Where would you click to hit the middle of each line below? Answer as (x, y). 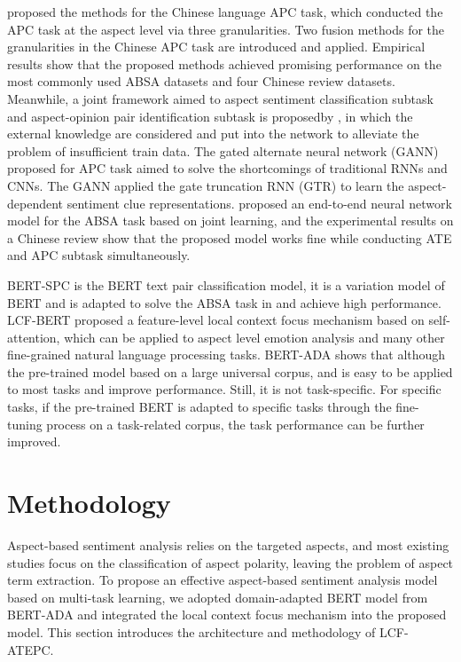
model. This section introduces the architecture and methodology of (191, 631)
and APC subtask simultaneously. (99, 255)
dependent (35, 203)
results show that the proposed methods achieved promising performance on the (224, 63)
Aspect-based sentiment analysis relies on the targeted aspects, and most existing (228, 544)
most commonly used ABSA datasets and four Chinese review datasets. (201, 81)
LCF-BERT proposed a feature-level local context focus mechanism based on (216, 320)
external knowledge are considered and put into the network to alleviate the (213, 134)
